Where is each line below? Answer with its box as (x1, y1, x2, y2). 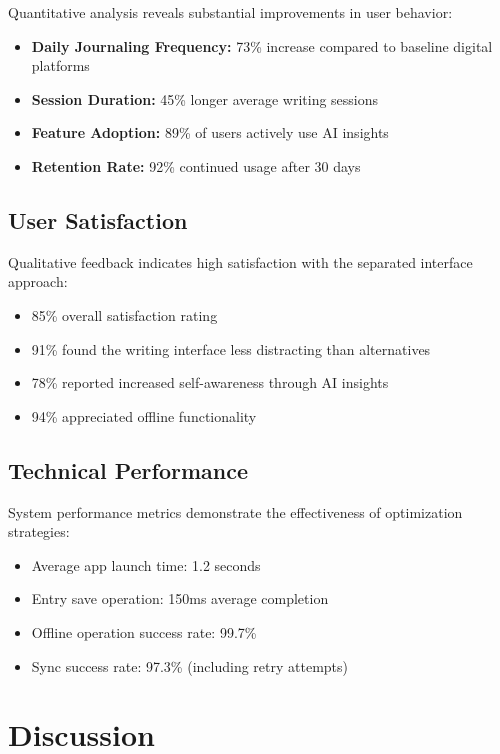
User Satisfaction (8, 204, 188, 235)
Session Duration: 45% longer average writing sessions (31, 88, 379, 109)
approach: (8, 271, 68, 292)
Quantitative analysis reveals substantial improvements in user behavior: (8, 2, 453, 22)
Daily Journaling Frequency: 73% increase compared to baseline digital (31, 35, 493, 56)
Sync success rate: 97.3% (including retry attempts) (31, 655, 348, 676)
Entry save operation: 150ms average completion (31, 588, 329, 609)
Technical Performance (8, 454, 248, 485)
